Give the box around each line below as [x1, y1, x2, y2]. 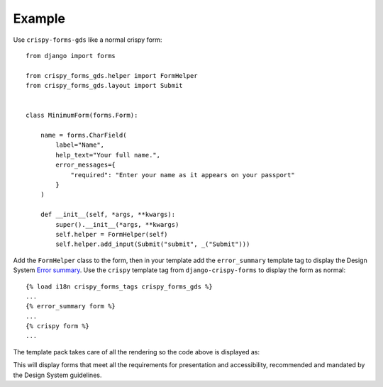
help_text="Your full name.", [55, 151, 161, 159]
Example [13, 11, 65, 26]
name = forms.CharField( [40, 131, 127, 140]
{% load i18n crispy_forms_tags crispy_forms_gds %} [26, 282, 213, 291]
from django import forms [26, 52, 116, 60]
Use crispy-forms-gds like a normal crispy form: [13, 35, 162, 44]
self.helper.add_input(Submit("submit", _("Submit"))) [55, 240, 250, 248]
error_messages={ [55, 161, 116, 169]
